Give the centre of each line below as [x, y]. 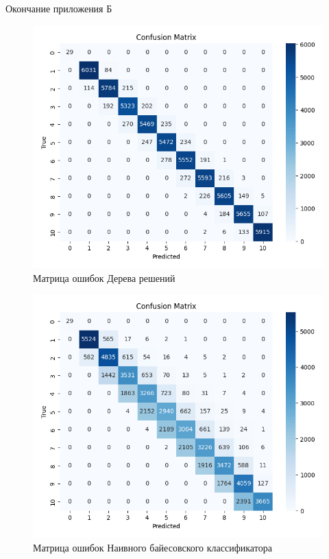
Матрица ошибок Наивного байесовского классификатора [153, 547]
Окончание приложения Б [59, 8]
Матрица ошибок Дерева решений [104, 277]
